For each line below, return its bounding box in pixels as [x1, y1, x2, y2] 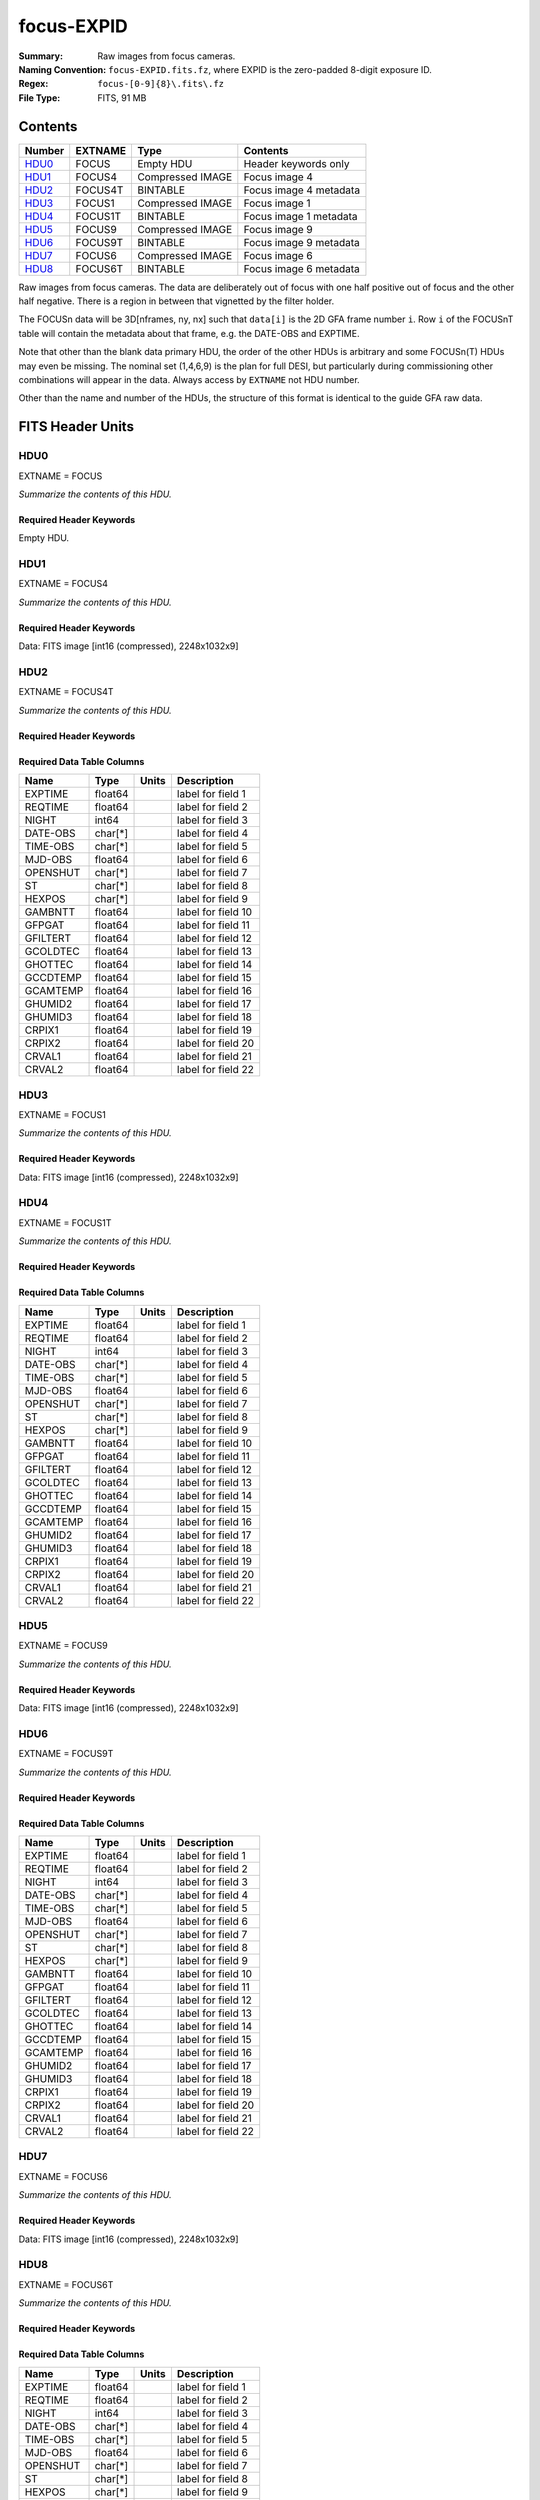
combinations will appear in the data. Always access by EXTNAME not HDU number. [18, 373, 360, 385]
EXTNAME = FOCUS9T [18, 1748, 114, 1760]
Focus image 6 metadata [243, 261, 360, 275]
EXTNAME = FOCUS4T [18, 686, 114, 698]
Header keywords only [243, 156, 350, 170]
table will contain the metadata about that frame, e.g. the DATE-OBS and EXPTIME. [18, 327, 360, 339]
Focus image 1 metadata [243, 209, 359, 223]
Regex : [18, 78, 49, 90]
